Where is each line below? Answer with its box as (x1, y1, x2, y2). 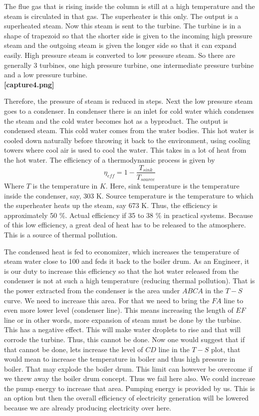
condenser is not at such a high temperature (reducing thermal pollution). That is (4, 275, 255, 286)
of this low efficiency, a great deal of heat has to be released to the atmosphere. (4, 219, 246, 230)
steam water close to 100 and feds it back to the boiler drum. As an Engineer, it (4, 256, 250, 266)
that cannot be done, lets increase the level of (4, 344, 143, 354)
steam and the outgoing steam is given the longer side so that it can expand (4, 40, 237, 50)
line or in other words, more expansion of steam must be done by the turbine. (4, 314, 242, 325)
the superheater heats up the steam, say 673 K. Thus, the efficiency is (4, 200, 218, 210)
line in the (158, 344, 190, 354)
